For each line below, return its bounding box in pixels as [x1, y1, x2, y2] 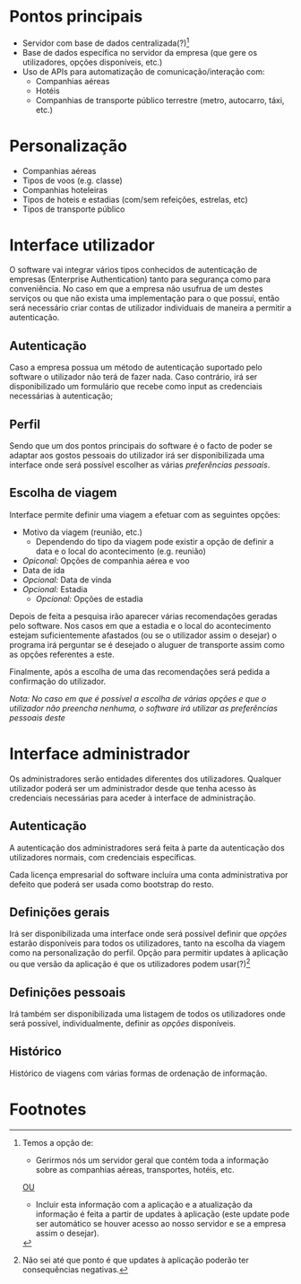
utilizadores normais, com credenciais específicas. [9, 852, 197, 862]
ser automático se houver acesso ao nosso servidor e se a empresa [35, 1218, 287, 1228]
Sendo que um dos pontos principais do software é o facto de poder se [9, 441, 273, 451]
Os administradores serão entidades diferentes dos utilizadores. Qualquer [9, 773, 282, 784]
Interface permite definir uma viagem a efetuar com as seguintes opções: [9, 509, 280, 520]
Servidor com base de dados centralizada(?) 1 [21, 36, 190, 48]
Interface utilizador [9, 235, 155, 255]
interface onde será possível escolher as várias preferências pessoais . [9, 459, 271, 470]
